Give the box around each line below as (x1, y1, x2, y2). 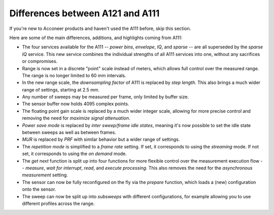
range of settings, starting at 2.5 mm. (22, 86, 100, 93)
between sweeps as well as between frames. (22, 130, 116, 136)
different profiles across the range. (22, 200, 95, 206)
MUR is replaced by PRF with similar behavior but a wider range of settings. (22, 136, 180, 142)
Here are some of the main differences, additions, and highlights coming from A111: (9, 35, 183, 41)
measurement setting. (22, 172, 68, 178)
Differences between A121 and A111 (9, 8, 160, 19)
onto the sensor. (22, 186, 56, 193)
